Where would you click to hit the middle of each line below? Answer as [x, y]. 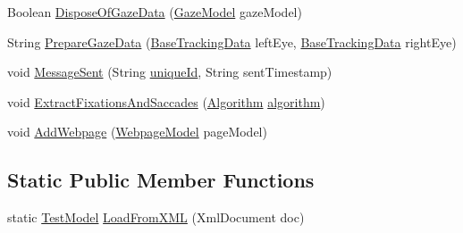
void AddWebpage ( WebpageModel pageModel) [137, 132]
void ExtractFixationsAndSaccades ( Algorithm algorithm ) [166, 101]
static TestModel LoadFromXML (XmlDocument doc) [156, 217]
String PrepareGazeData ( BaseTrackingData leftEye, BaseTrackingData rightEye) [232, 42]
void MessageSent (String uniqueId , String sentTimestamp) [170, 72]
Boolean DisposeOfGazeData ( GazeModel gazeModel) [155, 12]
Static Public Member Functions [161, 180]
